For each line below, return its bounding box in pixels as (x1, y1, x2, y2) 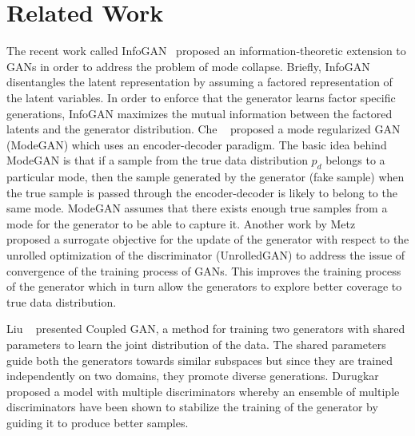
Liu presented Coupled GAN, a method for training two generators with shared (6, 320, 405, 337)
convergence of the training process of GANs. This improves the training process (6, 262, 401, 279)
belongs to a (325, 152, 385, 168)
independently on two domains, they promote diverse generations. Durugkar (6, 367, 379, 384)
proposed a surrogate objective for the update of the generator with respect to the (6, 231, 409, 248)
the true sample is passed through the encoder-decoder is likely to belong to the (6, 184, 397, 200)
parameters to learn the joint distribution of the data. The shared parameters (6, 336, 386, 353)
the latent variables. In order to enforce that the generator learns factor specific (6, 89, 396, 105)
